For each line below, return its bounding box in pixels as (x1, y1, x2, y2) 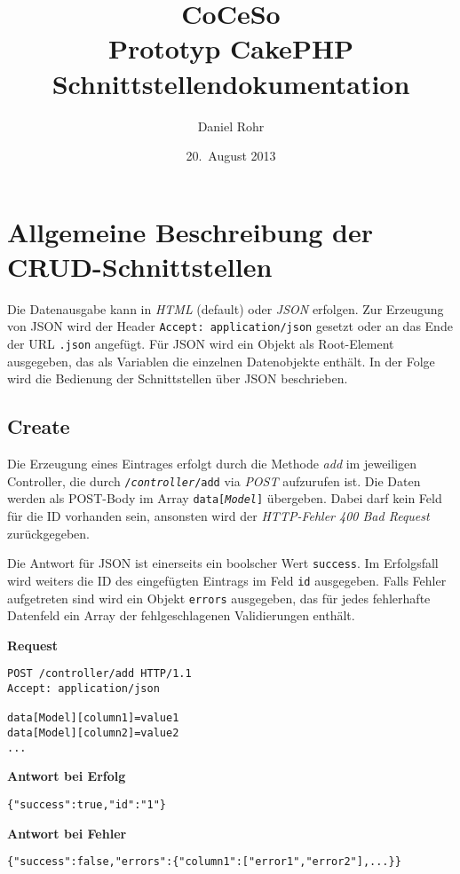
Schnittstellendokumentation (52, 65, 410, 101)
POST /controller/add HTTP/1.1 (7, 667, 192, 681)
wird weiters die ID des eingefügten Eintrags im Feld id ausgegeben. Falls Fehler (7, 571, 447, 589)
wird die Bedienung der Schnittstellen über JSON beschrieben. (7, 369, 348, 388)
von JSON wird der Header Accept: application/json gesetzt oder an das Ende (7, 317, 453, 335)
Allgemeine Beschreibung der (7, 213, 373, 249)
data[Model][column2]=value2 (7, 726, 179, 739)
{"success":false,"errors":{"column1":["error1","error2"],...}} (7, 855, 401, 869)
